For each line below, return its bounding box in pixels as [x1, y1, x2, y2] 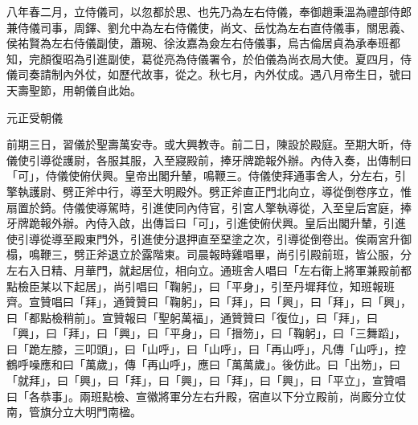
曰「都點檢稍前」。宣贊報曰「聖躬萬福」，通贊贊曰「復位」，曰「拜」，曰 [6, 309, 378, 325]
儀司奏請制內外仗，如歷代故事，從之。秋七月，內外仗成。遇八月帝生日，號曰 [6, 66, 412, 83]
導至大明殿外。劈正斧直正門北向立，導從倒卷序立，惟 [129, 182, 412, 199]
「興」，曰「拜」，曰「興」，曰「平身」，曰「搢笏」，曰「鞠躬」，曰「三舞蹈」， [6, 325, 406, 341]
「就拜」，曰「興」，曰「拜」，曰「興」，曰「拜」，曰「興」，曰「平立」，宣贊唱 [6, 372, 406, 389]
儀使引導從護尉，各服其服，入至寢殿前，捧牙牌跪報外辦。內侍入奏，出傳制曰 [6, 151, 412, 168]
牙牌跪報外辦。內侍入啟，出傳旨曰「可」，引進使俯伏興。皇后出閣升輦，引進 [6, 215, 406, 231]
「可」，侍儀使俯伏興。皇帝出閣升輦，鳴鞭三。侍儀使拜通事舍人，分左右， [6, 167, 395, 184]
